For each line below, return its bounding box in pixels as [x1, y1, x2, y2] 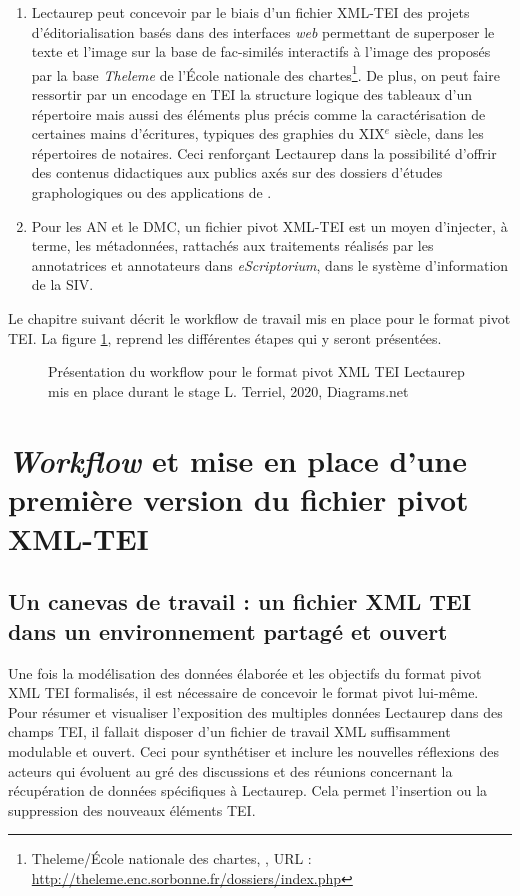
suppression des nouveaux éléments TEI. [8, 799, 256, 820]
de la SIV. [31, 274, 94, 295]
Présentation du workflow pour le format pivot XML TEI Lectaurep [48, 361, 465, 382]
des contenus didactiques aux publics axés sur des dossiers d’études [31, 162, 443, 183]
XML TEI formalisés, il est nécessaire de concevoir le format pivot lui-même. [8, 682, 479, 703]
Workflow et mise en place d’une [8, 439, 467, 481]
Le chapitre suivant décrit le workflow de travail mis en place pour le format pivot [8, 307, 511, 328]
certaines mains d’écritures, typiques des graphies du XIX [31, 123, 385, 144]
